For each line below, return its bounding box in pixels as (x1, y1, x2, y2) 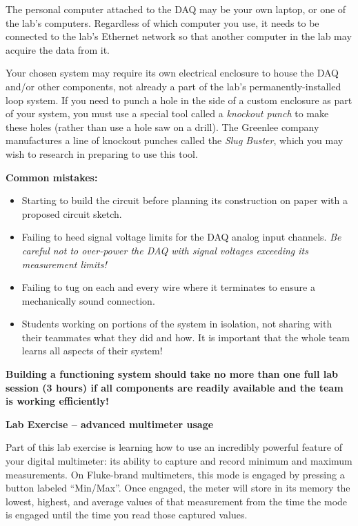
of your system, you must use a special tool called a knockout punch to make (6, 106, 329, 121)
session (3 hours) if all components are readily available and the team (6, 380, 344, 394)
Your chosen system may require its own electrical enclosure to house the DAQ (6, 65, 339, 80)
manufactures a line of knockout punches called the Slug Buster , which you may (6, 133, 344, 148)
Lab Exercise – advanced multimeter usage (6, 416, 214, 431)
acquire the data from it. (6, 42, 110, 57)
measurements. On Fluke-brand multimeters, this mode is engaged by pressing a (6, 467, 345, 481)
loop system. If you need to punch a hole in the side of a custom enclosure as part (6, 92, 352, 107)
